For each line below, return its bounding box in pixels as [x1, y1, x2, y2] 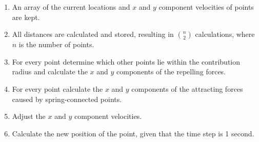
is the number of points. [18, 39, 94, 50]
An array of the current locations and [12, 2, 130, 12]
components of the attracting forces [131, 83, 243, 94]
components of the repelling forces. [116, 66, 226, 77]
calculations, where [195, 29, 255, 39]
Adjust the [12, 111, 46, 121]
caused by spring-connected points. [12, 93, 122, 104]
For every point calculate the [12, 83, 103, 94]
